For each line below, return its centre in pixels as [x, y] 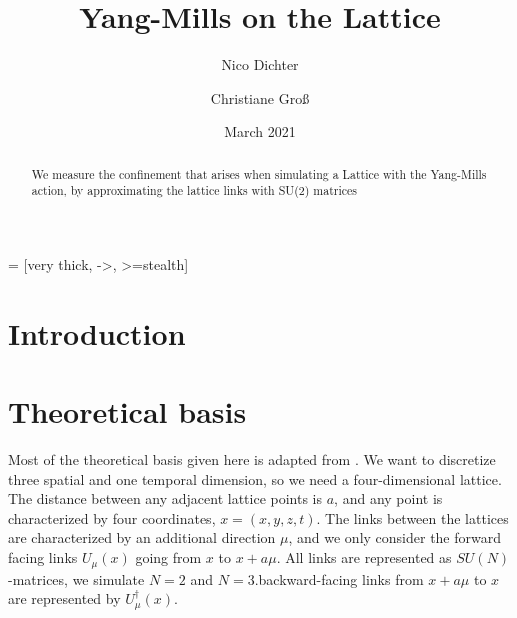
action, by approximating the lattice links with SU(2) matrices [194, 190]
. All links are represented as [364, 557]
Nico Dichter [260, 64]
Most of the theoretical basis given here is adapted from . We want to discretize [252, 459]
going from [168, 557]
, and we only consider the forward [395, 537]
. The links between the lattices [412, 517]
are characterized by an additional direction [142, 537]
